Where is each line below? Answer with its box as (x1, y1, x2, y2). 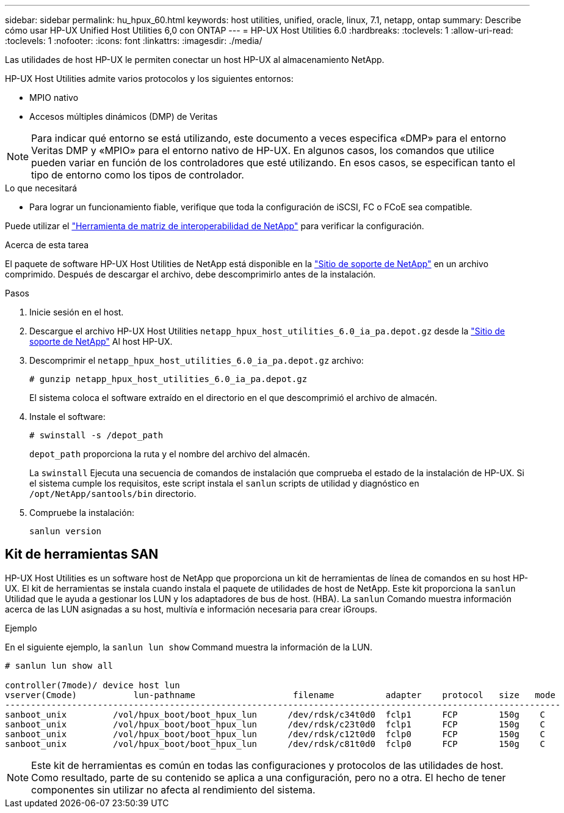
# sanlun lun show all (5, 660, 114, 671)
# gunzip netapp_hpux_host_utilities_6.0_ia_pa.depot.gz (29, 374, 308, 384)
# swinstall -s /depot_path (29, 430, 164, 440)
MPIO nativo (29, 92, 79, 103)
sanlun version (29, 526, 102, 536)
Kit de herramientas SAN (5, 546, 159, 562)
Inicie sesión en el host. (29, 307, 124, 317)
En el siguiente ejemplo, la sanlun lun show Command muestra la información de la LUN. (5, 641, 372, 652)
